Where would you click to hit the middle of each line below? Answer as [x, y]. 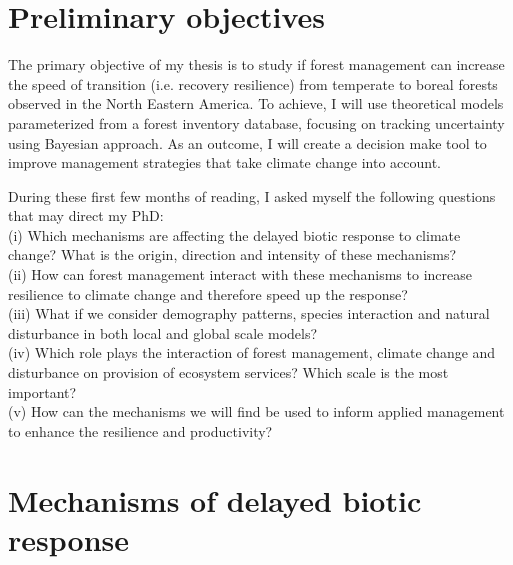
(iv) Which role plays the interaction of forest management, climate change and [252, 352]
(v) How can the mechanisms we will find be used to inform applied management [256, 411]
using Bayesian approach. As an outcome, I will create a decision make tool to [247, 142]
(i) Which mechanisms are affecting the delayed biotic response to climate [234, 234]
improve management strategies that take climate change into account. [225, 162]
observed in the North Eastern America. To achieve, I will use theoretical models [256, 103]
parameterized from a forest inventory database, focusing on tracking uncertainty [256, 122]
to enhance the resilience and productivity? [140, 430]
